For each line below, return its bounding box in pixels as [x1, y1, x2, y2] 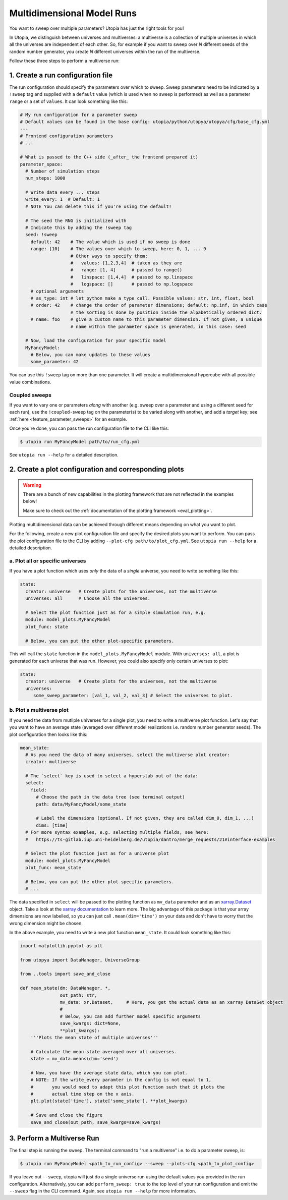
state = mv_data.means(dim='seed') [30, 1056, 119, 1062]
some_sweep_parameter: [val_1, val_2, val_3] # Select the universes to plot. [33, 693, 233, 699]
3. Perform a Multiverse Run [9, 1134, 99, 1142]
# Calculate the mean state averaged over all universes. [30, 1049, 177, 1054]
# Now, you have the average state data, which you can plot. [30, 1070, 188, 1075]
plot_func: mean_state [25, 865, 82, 871]
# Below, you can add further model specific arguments [60, 1013, 201, 1019]
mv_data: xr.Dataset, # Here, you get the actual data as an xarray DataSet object [60, 999, 283, 1005]
